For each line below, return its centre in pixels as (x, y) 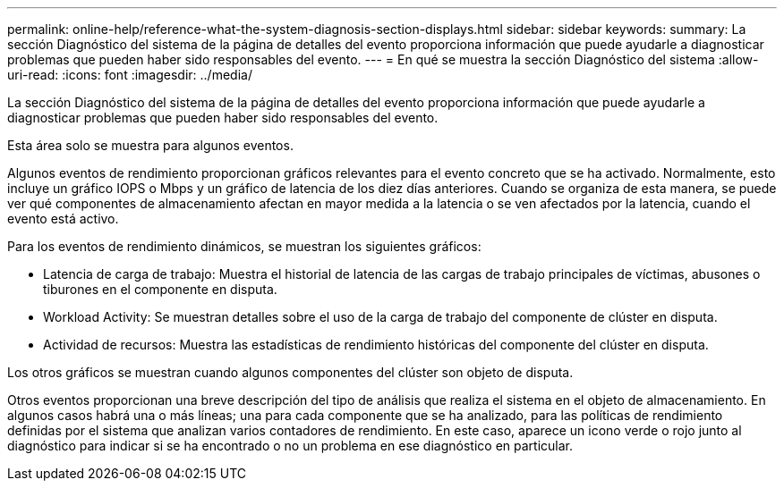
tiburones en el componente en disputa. (160, 289)
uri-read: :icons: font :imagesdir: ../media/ (130, 75)
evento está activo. (63, 219)
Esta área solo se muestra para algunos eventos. (150, 145)
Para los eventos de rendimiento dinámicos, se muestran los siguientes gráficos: (244, 246)
